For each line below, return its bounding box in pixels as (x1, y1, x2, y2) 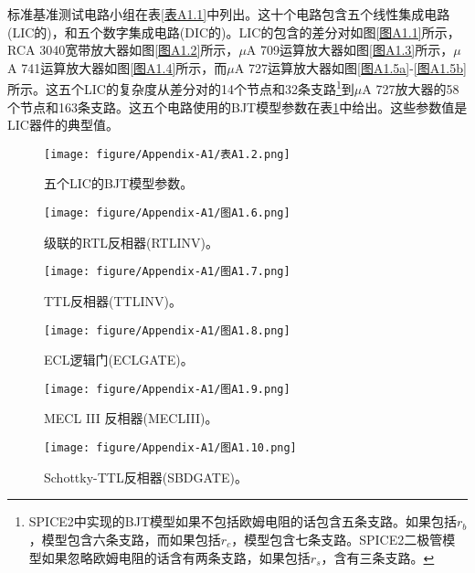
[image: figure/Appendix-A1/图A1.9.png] (44, 382, 290, 396)
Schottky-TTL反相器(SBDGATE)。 (44, 467, 248, 486)
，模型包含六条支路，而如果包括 (28, 529, 221, 548)
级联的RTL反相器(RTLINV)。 (44, 232, 218, 251)
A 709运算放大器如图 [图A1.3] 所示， (246, 40, 454, 59)
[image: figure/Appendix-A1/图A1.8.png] (44, 324, 290, 337)
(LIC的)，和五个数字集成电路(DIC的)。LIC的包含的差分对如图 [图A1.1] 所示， (7, 22, 460, 41)
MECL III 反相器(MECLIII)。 (44, 409, 218, 428)
